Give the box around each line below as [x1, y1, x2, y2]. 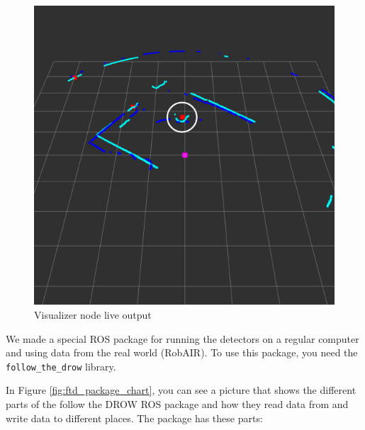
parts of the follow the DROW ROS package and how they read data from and [6, 397, 349, 412]
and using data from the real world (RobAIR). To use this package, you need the [6, 345, 358, 360]
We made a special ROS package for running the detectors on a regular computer [6, 331, 359, 346]
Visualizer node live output [34, 307, 152, 322]
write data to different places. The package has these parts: [6, 410, 263, 425]
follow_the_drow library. [6, 358, 116, 373]
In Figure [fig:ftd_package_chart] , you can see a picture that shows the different [6, 383, 356, 397]
